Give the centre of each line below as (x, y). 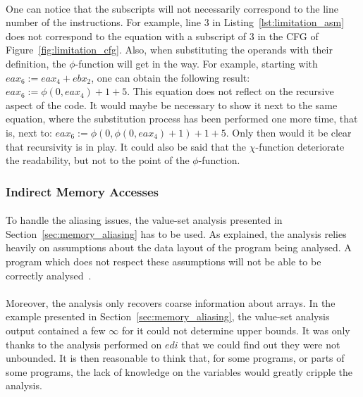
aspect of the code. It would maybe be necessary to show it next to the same (172, 105)
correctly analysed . (49, 275)
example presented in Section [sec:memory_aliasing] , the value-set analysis (168, 316)
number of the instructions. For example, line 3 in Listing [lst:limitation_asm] (175, 22)
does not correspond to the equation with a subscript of (126, 36)
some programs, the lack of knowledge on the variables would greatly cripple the (179, 371)
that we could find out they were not (261, 344)
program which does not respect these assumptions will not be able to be (164, 261)
